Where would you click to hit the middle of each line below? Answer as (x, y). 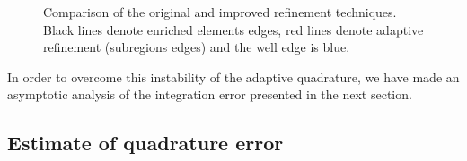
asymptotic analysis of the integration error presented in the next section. (210, 94)
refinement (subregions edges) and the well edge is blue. (197, 47)
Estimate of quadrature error (145, 143)
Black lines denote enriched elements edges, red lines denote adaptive (233, 29)
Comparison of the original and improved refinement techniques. (220, 12)
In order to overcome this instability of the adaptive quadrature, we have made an (233, 76)
